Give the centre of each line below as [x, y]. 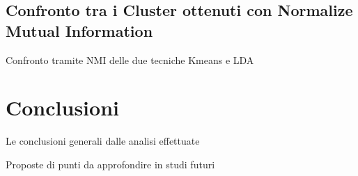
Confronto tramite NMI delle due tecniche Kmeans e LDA [130, 59]
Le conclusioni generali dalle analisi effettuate [103, 141]
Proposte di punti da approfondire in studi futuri [110, 164]
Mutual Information [79, 30]
